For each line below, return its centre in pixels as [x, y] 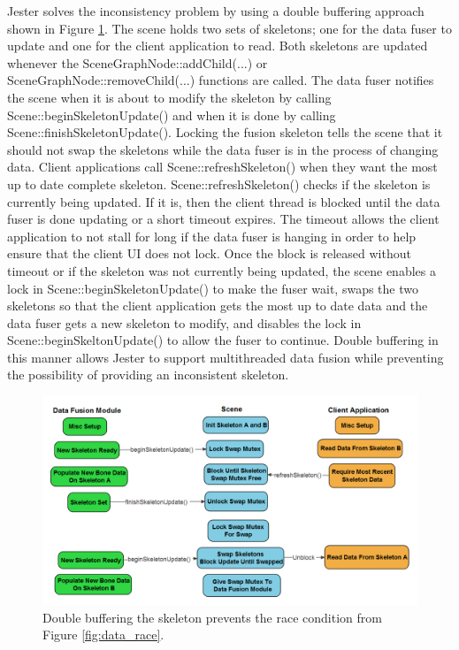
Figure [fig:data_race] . [103, 635]
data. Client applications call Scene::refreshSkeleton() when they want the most [222, 167]
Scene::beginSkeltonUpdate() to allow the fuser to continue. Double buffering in [223, 340]
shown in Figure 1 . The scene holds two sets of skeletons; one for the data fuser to [229, 28]
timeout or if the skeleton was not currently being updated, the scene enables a [222, 270]
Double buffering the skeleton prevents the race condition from [212, 617]
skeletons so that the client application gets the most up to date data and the [218, 306]
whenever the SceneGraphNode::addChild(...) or [138, 62]
